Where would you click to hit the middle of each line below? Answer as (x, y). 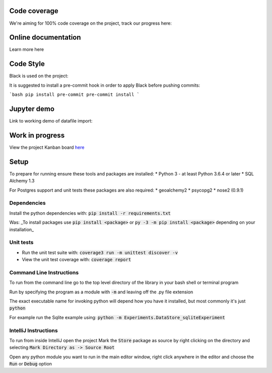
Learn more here (27, 49)
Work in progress (37, 135)
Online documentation (45, 38)
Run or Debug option (31, 364)
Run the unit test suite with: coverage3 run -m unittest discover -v (100, 253)
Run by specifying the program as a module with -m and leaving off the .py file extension (101, 292)
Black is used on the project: (39, 76)
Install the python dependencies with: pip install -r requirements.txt (90, 213)
